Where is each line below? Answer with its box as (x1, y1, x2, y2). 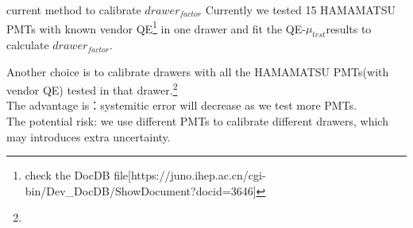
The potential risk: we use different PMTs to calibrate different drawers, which (6, 113, 388, 129)
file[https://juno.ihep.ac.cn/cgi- (114, 167, 266, 184)
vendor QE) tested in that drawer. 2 (6, 79, 178, 98)
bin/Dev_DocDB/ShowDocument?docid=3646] (25, 182, 257, 199)
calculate (6, 37, 49, 53)
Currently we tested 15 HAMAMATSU (205, 2, 396, 17)
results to (326, 20, 372, 37)
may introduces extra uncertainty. (6, 128, 171, 145)
